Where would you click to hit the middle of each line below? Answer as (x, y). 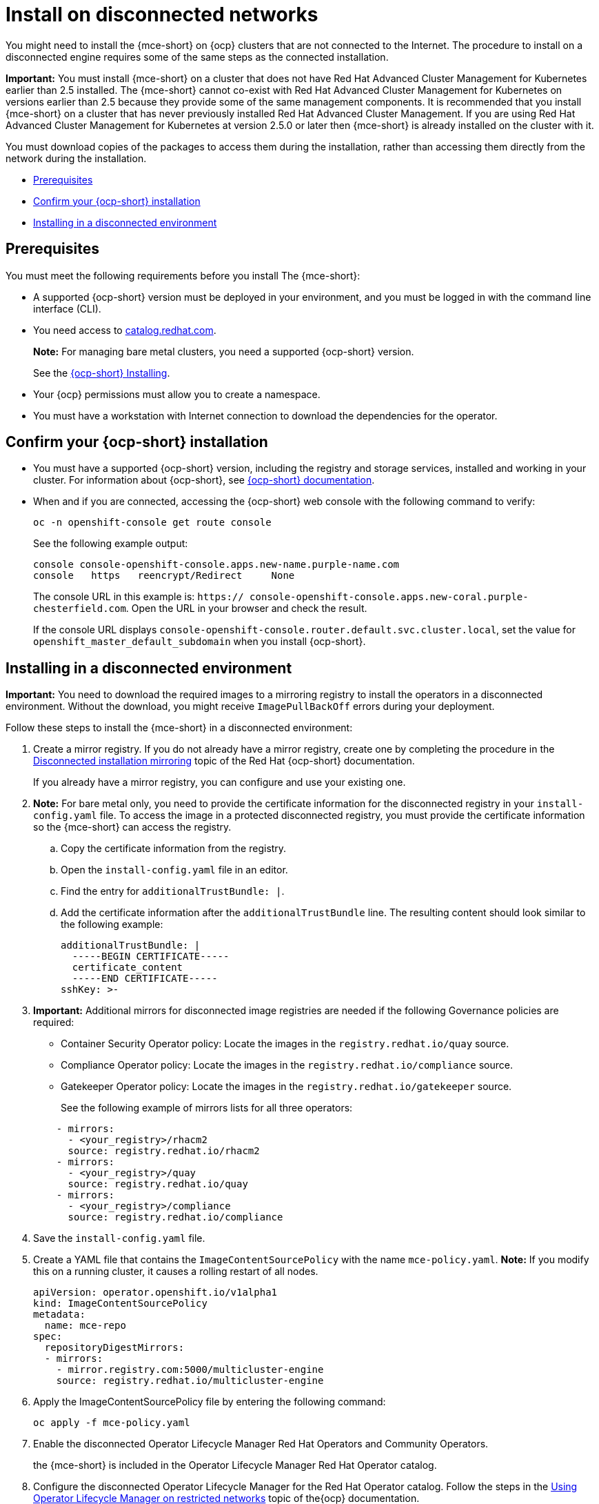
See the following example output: (111, 544)
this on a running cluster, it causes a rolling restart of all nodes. (176, 1272)
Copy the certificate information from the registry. (174, 849)
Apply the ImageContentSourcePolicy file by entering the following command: (210, 1402)
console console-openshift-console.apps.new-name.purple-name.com (216, 565)
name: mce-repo (85, 1326)
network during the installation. (76, 158)
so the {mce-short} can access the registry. (132, 827)
